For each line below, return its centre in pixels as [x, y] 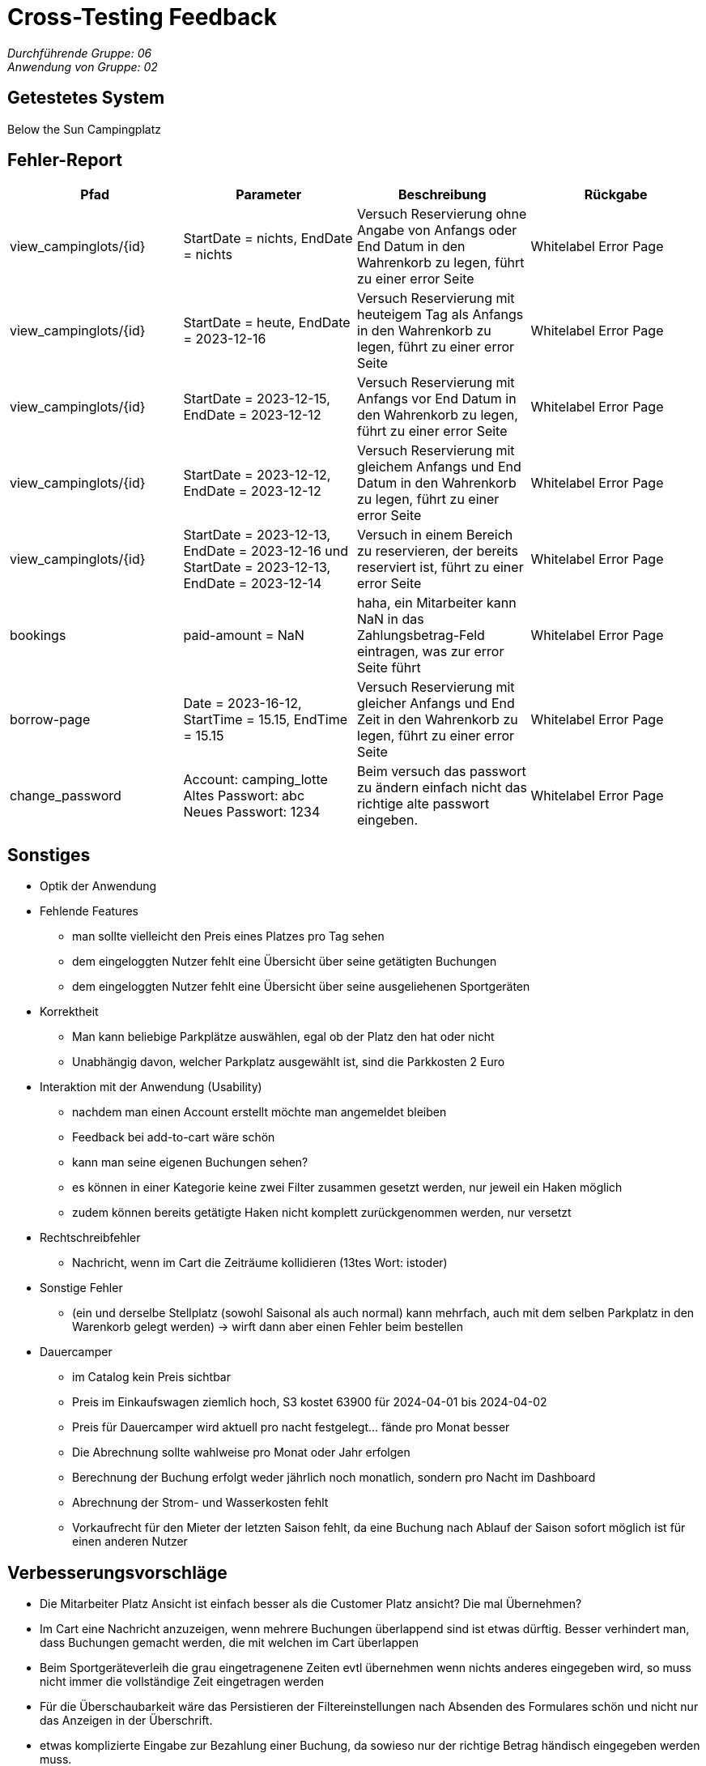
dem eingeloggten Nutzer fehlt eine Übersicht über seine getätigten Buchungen [285, 962]
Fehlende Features [89, 911]
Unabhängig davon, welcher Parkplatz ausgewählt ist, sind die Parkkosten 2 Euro [289, 1062]
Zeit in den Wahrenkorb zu [438, 720]
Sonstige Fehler [81, 1288]
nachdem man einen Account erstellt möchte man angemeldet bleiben [259, 1112]
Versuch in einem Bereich [435, 535]
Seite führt [389, 668]
